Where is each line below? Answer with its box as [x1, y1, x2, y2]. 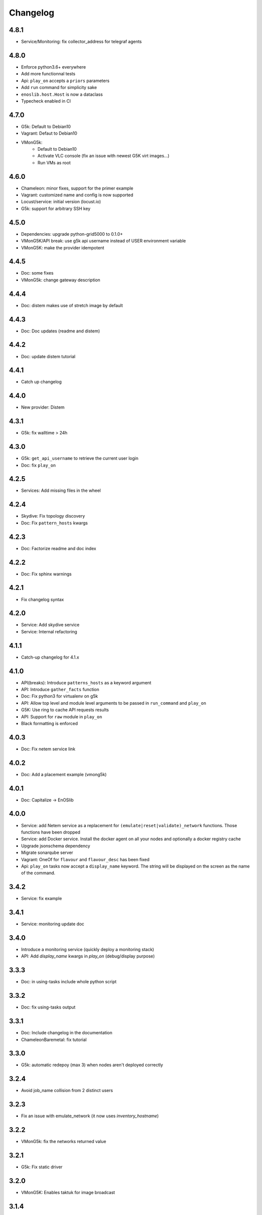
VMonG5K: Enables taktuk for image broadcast [21, 1189, 115, 1195]
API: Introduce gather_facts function [21, 687, 99, 692]
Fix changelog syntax [21, 596, 64, 602]
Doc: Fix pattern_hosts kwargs [21, 520, 88, 526]
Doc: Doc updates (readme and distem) [21, 328, 100, 334]
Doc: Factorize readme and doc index [21, 545, 97, 551]
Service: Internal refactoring [21, 628, 78, 634]
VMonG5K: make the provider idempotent [21, 244, 104, 250]
